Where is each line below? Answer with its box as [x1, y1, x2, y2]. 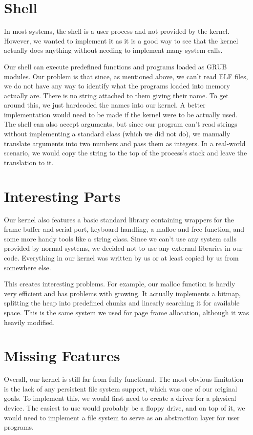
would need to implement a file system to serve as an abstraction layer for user [4, 412, 240, 422]
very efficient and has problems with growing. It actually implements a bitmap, [4, 288, 241, 298]
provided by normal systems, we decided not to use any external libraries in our [4, 243, 243, 253]
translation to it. [4, 157, 54, 167]
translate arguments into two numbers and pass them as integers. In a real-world [4, 138, 246, 148]
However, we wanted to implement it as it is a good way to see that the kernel [4, 35, 238, 45]
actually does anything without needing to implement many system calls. [4, 45, 223, 55]
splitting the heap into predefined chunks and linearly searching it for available [4, 298, 240, 308]
